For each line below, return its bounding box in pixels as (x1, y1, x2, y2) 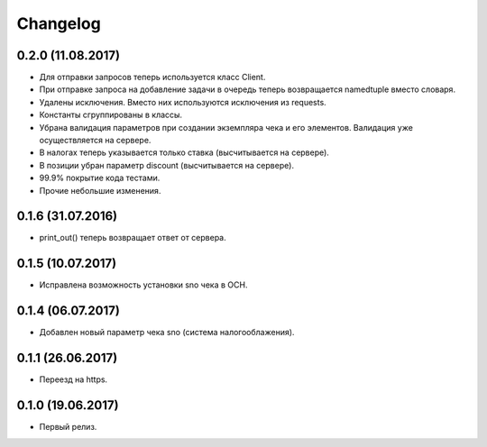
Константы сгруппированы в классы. (39, 109, 183, 121)
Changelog (16, 14, 101, 33)
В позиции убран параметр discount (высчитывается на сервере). (39, 160, 295, 170)
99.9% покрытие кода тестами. (39, 172, 161, 184)
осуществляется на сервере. (39, 135, 152, 146)
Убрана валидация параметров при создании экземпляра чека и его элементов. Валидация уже (39, 122, 414, 132)
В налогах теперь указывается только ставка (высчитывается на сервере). (39, 147, 329, 158)
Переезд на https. (39, 374, 108, 385)
